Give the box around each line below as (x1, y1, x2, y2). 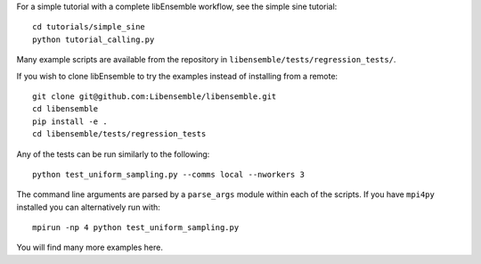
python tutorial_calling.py (32, 34, 155, 45)
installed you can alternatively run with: (16, 202, 160, 212)
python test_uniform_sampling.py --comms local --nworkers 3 (32, 169, 305, 179)
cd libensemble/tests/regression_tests (32, 129, 207, 139)
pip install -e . (32, 116, 108, 127)
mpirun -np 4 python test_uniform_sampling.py (32, 223, 240, 233)
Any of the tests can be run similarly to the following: (16, 148, 210, 160)
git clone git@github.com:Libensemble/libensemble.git (32, 91, 277, 102)
